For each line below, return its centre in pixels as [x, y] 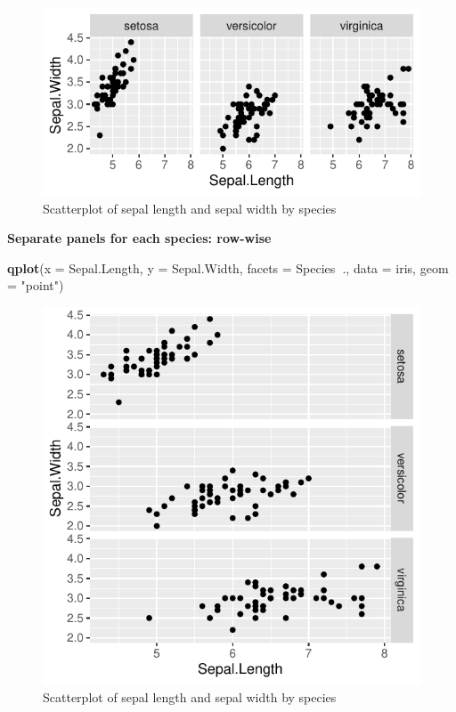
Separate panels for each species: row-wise [139, 238]
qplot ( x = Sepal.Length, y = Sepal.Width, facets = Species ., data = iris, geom [228, 267]
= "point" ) [36, 285]
